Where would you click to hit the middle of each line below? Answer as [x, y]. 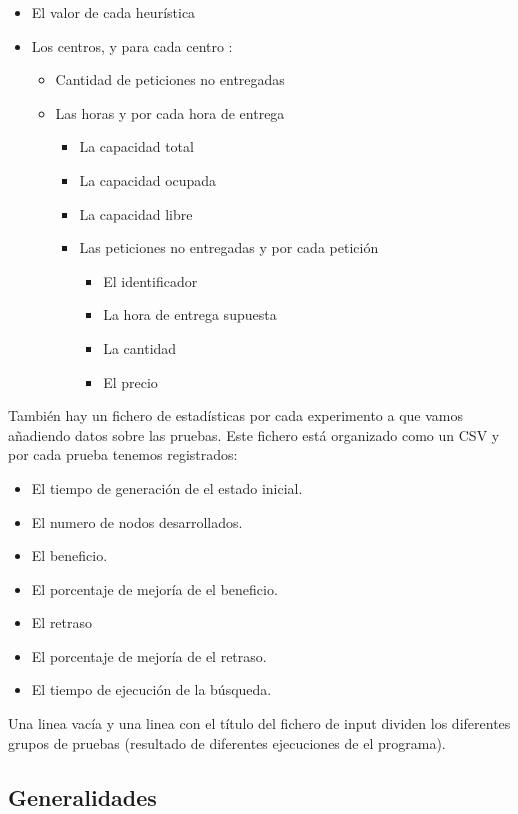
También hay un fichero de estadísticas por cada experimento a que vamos [235, 415]
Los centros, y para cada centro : [132, 45]
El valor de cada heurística [113, 12]
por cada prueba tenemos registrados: [123, 454]
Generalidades [82, 796]
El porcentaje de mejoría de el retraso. [149, 655]
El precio [130, 381]
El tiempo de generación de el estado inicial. [167, 487]
